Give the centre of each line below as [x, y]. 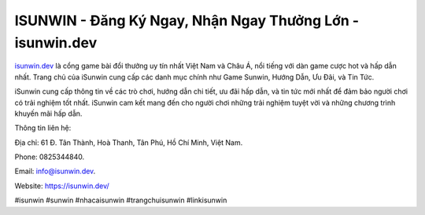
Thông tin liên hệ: [43, 128]
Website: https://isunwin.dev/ [62, 186]
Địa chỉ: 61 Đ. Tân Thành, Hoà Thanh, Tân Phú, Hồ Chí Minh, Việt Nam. [129, 143]
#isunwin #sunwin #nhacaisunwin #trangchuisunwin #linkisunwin [121, 200]
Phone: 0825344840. [50, 157]
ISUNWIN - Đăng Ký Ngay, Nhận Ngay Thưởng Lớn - [187, 20]
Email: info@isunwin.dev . [55, 171]
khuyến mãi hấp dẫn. [48, 113]
